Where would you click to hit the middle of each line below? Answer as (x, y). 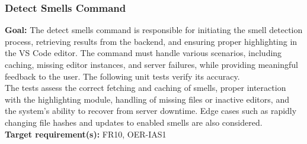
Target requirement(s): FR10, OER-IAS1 (86, 134)
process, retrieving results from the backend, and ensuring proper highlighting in (151, 41)
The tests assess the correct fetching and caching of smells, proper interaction (145, 88)
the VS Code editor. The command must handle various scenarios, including (143, 53)
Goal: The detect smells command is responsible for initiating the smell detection (154, 30)
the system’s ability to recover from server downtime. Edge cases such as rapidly (151, 111)
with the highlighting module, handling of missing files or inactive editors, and (147, 99)
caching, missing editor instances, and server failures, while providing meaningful (151, 64)
